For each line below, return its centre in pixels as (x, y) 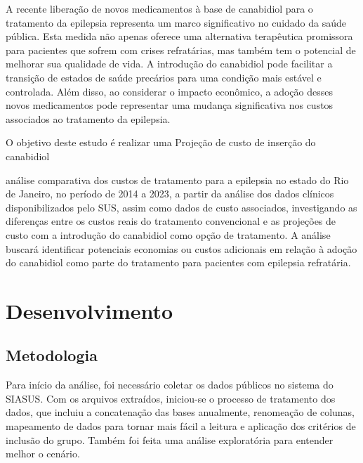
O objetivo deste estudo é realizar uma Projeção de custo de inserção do (161, 142)
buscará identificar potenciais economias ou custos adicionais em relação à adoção (181, 248)
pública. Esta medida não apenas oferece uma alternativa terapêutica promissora (179, 36)
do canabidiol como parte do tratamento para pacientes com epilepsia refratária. (178, 262)
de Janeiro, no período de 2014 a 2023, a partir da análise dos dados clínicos (170, 194)
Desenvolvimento (90, 310)
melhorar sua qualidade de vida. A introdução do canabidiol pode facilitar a (169, 64)
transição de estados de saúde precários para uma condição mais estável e (164, 77)
